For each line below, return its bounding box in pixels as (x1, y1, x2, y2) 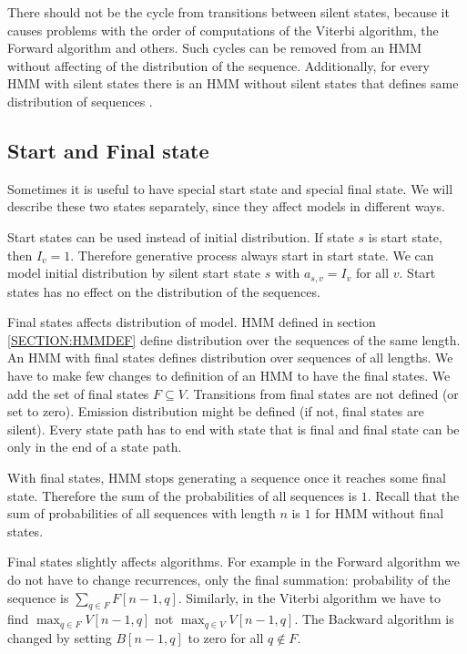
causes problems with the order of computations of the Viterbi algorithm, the (7, 20, 439, 39)
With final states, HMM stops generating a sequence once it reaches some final (7, 467, 447, 486)
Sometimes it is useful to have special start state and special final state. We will (7, 179, 453, 198)
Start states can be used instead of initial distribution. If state (7, 227, 354, 246)
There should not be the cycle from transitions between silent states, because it (7, 3, 450, 21)
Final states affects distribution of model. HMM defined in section (7, 312, 376, 332)
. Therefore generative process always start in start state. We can (70, 245, 434, 264)
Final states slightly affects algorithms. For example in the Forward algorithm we (7, 552, 460, 571)
